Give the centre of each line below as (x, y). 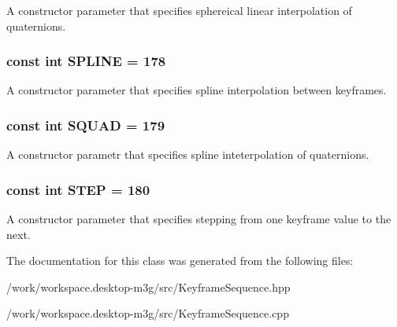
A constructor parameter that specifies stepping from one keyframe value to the (199, 219)
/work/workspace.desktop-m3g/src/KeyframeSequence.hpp (148, 287)
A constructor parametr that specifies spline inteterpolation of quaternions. (188, 154)
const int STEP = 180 (78, 189)
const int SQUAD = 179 (86, 125)
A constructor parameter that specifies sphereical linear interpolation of (179, 10)
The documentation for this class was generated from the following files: (180, 261)
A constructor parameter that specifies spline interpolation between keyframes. (197, 90)
